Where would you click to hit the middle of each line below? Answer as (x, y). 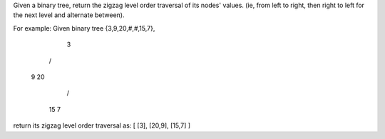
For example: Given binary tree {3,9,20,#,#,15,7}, (84, 28)
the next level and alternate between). (69, 15)
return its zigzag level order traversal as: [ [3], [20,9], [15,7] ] (102, 125)
